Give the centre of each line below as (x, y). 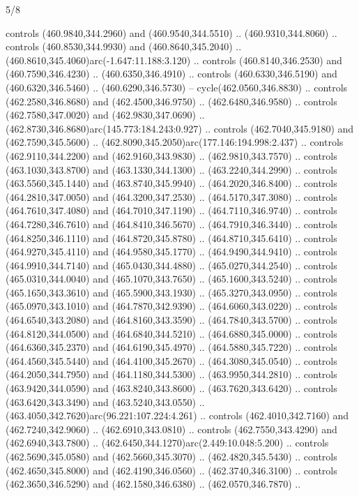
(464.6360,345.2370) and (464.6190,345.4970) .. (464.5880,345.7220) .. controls (171, 347)
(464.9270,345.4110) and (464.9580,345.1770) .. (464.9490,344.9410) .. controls (171, 251)
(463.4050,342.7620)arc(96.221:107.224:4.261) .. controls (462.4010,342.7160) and (177, 415)
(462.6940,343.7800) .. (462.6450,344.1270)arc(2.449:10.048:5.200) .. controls (167, 443)
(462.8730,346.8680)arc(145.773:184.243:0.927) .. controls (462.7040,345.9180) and (180, 128)
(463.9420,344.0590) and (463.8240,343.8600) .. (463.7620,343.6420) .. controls (171, 388)
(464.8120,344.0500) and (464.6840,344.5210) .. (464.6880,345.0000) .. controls (171, 333)
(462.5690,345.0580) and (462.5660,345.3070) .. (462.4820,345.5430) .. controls (171, 456)
